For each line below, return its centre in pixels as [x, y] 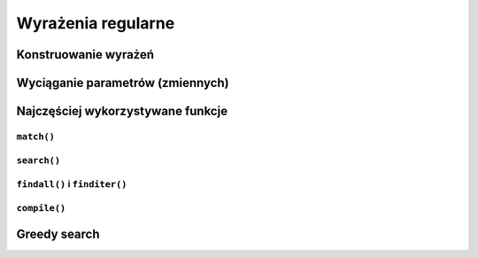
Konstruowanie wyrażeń [85, 55]
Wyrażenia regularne [96, 23]
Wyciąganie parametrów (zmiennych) [123, 83]
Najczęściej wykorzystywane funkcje [122, 111]
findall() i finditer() [72, 184]
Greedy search [58, 235]
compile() [41, 208]
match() [35, 136]
